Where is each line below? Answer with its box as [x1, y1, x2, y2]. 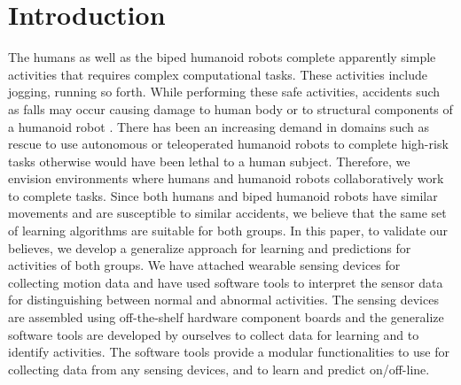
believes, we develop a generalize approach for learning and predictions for [8, 238, 411, 257]
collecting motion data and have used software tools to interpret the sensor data [8, 273, 443, 291]
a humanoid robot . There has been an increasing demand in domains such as [8, 117, 429, 135]
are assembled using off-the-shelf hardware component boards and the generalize [8, 308, 444, 327]
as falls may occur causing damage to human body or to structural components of [8, 99, 453, 118]
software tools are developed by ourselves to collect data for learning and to [8, 325, 419, 343]
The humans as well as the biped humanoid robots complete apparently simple [8, 48, 436, 66]
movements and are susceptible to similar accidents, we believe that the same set [8, 204, 447, 222]
